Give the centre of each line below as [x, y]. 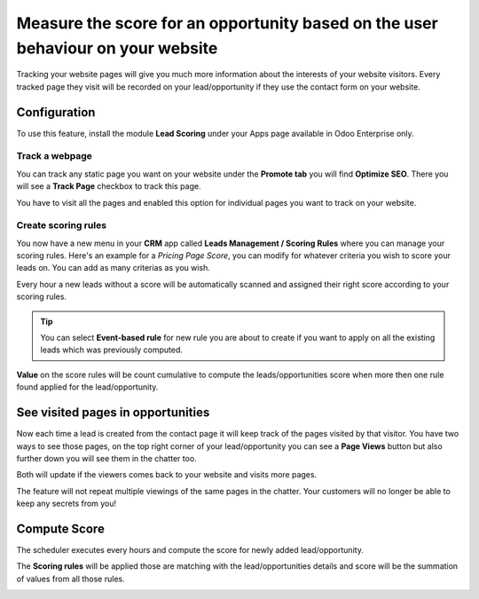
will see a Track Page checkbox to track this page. [109, 186]
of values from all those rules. [71, 579]
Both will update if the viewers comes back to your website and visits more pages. [167, 475]
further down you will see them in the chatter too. [106, 458]
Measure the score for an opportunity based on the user [227, 23]
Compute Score [61, 528]
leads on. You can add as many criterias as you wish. [113, 268]
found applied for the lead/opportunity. [87, 387]
